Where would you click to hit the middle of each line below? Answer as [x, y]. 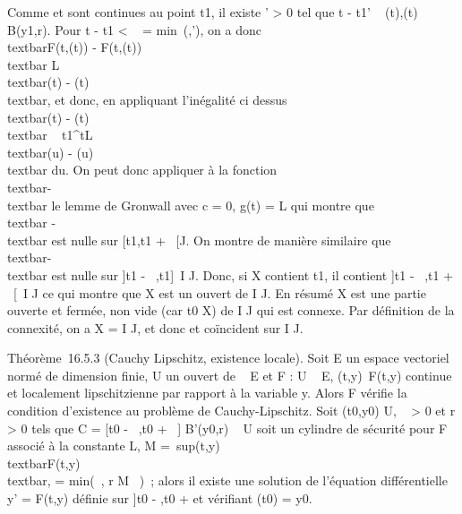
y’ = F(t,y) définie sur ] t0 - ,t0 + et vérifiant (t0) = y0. [160, 498]
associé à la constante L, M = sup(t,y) [114, 445]
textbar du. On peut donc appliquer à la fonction [142, 170]
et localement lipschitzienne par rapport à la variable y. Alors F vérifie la [207, 393]
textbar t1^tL [50, 135]
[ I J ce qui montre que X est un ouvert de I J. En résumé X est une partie [220, 292]
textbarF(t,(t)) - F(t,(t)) [75, 47]
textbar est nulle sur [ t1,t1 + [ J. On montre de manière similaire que [199, 240]
